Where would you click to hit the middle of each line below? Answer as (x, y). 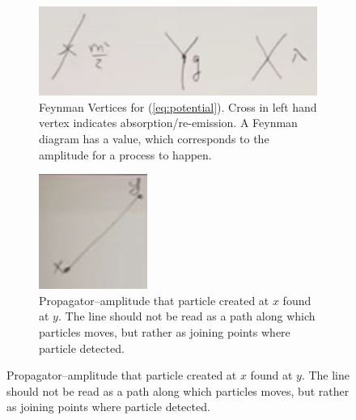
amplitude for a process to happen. (125, 154)
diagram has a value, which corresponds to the (154, 139)
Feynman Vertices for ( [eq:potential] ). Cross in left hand (178, 106)
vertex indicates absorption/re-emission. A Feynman (168, 123)
